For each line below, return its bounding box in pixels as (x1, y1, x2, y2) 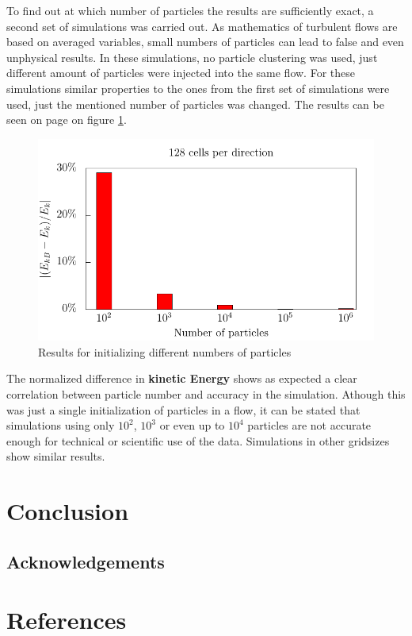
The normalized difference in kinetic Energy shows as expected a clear (6, 370, 357, 387)
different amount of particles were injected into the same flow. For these (6, 64, 355, 81)
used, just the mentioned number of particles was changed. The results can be (6, 95, 384, 112)
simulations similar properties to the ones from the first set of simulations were (6, 79, 390, 96)
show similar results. (6, 448, 105, 464)
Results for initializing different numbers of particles (38, 343, 292, 360)
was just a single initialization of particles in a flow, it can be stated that (6, 401, 360, 418)
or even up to (159, 417, 225, 434)
